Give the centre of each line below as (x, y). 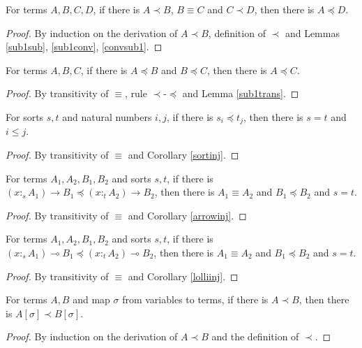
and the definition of (255, 336)
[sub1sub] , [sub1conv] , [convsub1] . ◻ (84, 46)
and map (91, 299)
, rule (136, 93)
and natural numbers (107, 116)
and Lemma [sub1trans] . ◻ (241, 93)
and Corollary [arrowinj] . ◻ (187, 215)
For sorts (25, 116)
